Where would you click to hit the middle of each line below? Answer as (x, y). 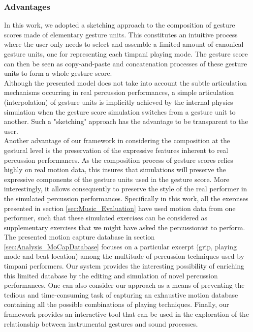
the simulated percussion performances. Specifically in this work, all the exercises (126, 198)
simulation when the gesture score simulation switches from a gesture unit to (120, 111)
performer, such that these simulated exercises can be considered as (106, 218)
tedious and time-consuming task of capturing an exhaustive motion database (121, 294)
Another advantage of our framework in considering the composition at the (117, 140)
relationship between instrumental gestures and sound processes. (101, 323)
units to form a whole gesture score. (58, 73)
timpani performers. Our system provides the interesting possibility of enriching (124, 266)
